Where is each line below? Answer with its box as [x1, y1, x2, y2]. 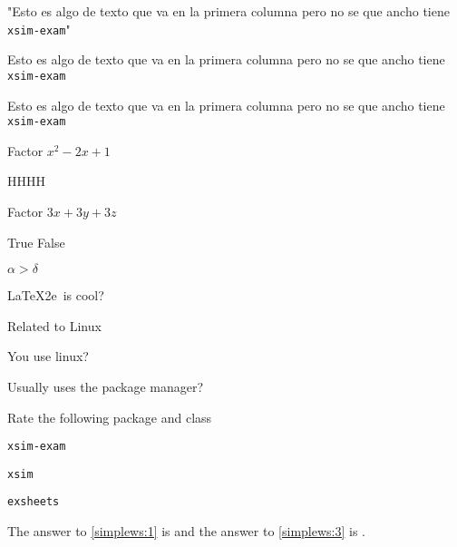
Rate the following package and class [7, 407, 212, 426]
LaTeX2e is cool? [7, 286, 104, 305]
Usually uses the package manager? [7, 376, 204, 396]
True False [7, 232, 65, 251]
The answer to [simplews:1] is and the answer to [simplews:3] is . [7, 522, 365, 541]
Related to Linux [7, 316, 102, 335]
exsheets [7, 495, 60, 509]
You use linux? [7, 347, 89, 366]
